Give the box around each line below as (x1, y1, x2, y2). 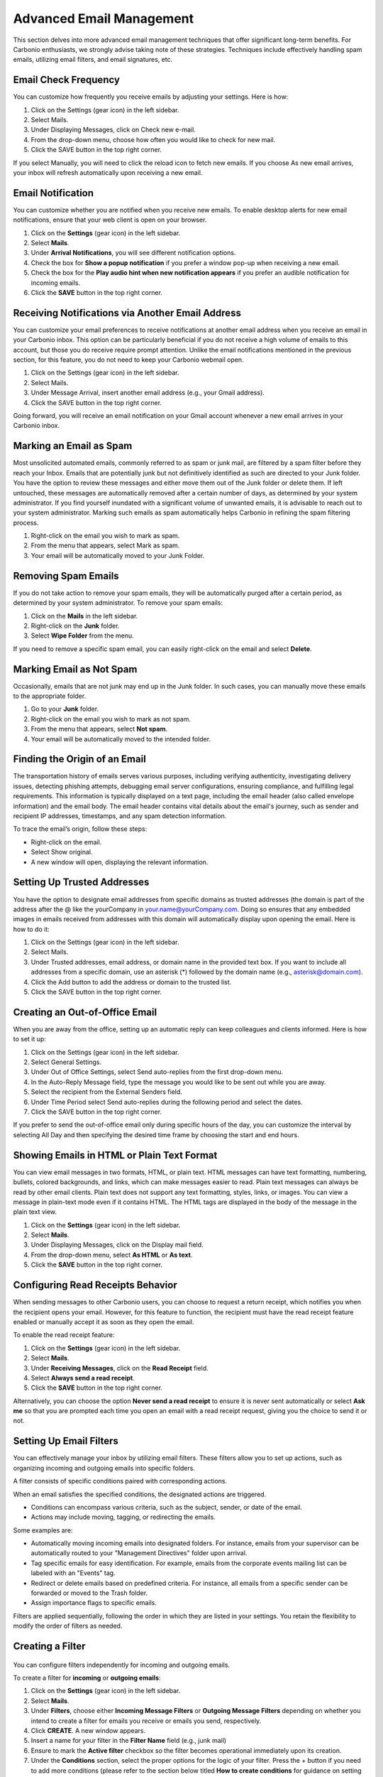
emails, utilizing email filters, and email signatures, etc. (13, 55, 173, 64)
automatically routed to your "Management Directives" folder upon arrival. (30, 1549, 248, 1557)
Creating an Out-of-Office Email (13, 1006, 157, 1018)
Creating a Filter (13, 1641, 86, 1653)
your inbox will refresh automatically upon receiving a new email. (13, 168, 203, 177)
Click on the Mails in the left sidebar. (30, 611, 138, 620)
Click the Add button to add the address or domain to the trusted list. (30, 977, 232, 986)
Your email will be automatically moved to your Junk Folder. (30, 551, 205, 559)
